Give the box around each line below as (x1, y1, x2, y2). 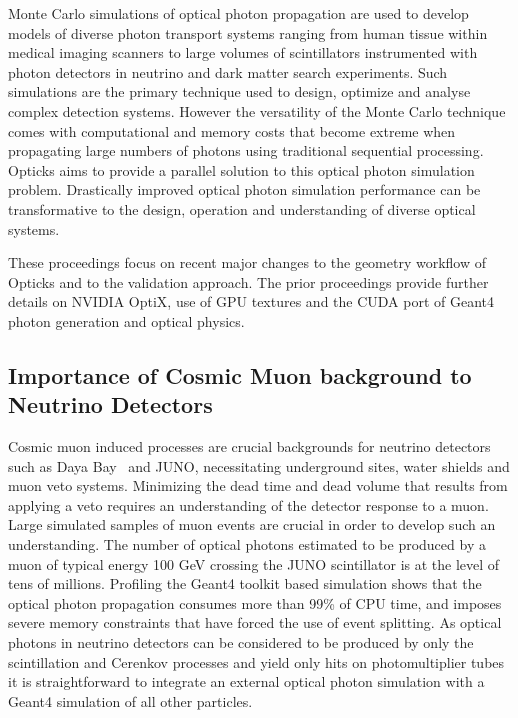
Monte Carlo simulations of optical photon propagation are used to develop (8, 3, 469, 23)
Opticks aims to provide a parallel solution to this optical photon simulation (8, 159, 475, 180)
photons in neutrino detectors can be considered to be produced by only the (8, 632, 474, 653)
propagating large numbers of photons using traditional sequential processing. (8, 140, 484, 161)
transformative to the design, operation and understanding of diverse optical (8, 198, 476, 219)
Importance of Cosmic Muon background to (8, 359, 472, 390)
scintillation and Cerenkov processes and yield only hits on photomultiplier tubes (8, 651, 505, 672)
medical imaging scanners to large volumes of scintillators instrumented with (8, 42, 478, 63)
